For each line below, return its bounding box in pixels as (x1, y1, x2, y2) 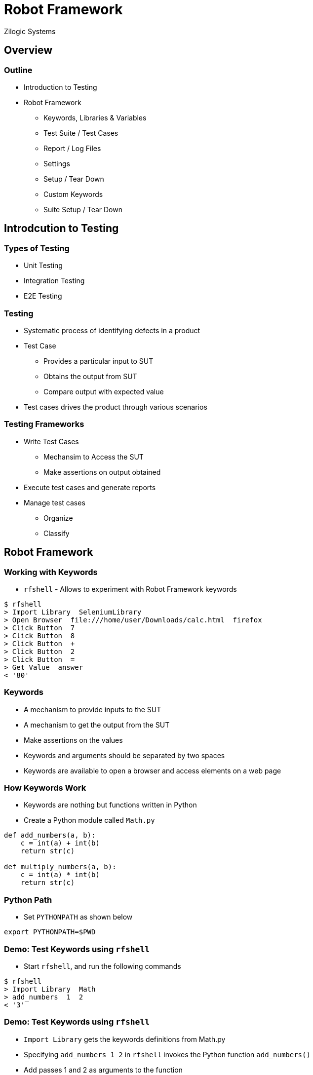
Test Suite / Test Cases (43, 128, 118, 137)
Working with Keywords (4, 567, 98, 577)
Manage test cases (24, 498, 85, 507)
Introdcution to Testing (4, 222, 119, 235)
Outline (4, 65, 33, 75)
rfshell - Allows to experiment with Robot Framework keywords (24, 584, 237, 593)
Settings (43, 159, 70, 168)
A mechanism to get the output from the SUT (24, 720, 170, 729)
